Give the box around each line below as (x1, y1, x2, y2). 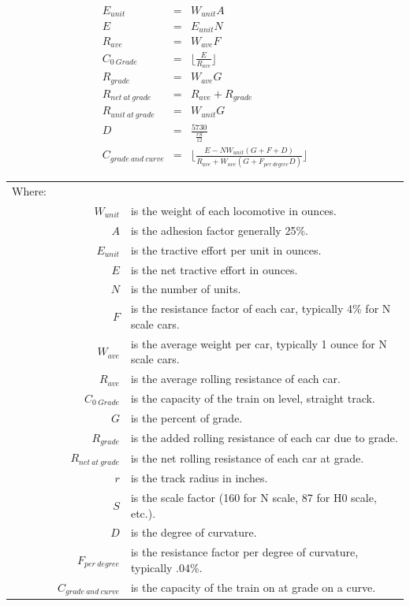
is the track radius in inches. (130, 470, 268, 486)
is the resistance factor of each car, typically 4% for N (130, 300, 391, 317)
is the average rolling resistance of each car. (130, 370, 341, 387)
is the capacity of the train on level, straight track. (130, 389, 375, 406)
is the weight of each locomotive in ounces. (130, 203, 337, 219)
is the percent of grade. (130, 409, 243, 426)
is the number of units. (130, 281, 241, 297)
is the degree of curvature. (130, 524, 257, 541)
